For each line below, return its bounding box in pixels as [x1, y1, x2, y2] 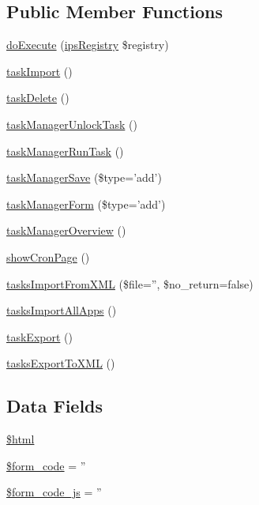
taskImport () [6, 62, 73, 79]
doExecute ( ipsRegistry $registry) [6, 36, 169, 53]
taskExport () [6, 328, 73, 345]
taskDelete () [6, 89, 69, 106]
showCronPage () [6, 248, 90, 265]
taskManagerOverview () [6, 222, 126, 239]
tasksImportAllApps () [6, 302, 117, 318]
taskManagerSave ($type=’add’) [6, 169, 162, 186]
